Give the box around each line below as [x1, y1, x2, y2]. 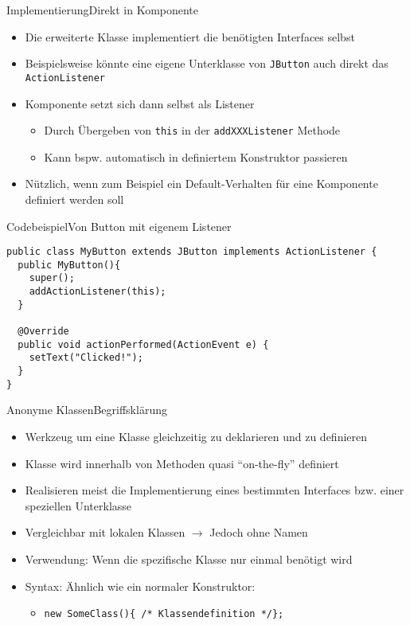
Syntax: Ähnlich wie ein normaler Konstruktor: [25, 577, 256, 594]
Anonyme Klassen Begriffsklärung [6, 401, 167, 418]
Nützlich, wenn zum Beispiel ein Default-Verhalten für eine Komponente [25, 175, 378, 192]
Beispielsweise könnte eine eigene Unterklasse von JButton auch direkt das [25, 55, 389, 72]
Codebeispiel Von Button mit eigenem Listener [6, 217, 232, 234]
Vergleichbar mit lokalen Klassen [25, 524, 185, 541]
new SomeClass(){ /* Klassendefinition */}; [44, 608, 284, 620]
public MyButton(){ [18, 259, 121, 271]
